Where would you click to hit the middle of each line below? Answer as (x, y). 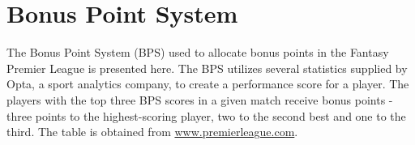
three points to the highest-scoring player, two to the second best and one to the (206, 115)
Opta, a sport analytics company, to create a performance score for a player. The (208, 84)
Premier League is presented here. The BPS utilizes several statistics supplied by (207, 68)
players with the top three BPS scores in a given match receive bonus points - (200, 99)
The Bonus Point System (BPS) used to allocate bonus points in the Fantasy (198, 52)
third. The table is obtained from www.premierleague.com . (152, 132)
